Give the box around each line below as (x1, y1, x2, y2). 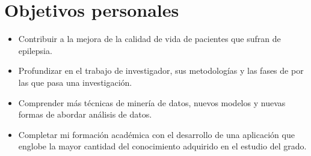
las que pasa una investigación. (18, 76, 132, 88)
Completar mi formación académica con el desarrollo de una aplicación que (18, 128, 295, 140)
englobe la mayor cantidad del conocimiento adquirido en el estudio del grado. (18, 140, 307, 152)
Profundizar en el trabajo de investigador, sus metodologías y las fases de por (18, 64, 304, 77)
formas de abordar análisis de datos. (18, 108, 152, 121)
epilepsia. (18, 44, 52, 56)
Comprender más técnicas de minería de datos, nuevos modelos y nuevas (18, 96, 286, 109)
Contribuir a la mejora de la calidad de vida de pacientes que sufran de (18, 32, 281, 45)
